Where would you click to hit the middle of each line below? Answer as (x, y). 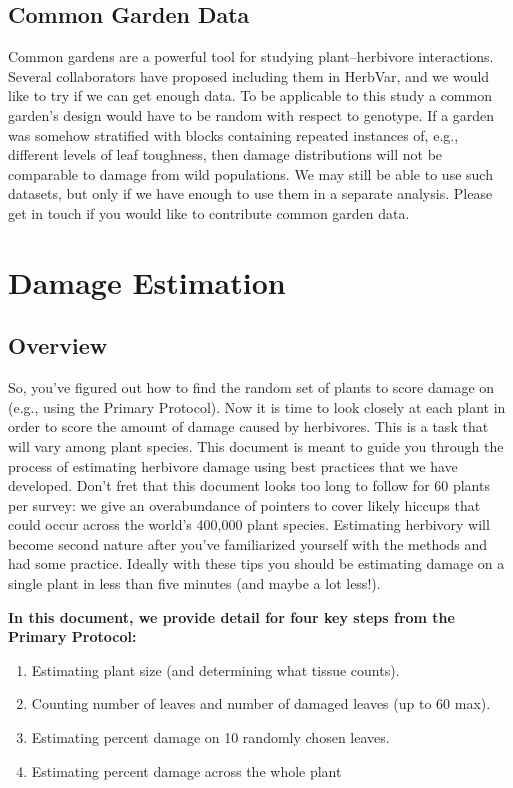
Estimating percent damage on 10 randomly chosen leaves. (210, 737)
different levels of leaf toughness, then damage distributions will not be (225, 154)
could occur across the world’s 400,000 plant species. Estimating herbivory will (249, 524)
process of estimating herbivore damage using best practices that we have (233, 465)
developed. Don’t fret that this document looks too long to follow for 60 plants (249, 485)
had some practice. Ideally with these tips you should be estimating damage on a (256, 563)
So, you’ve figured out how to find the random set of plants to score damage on (251, 387)
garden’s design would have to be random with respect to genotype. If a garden (251, 114)
